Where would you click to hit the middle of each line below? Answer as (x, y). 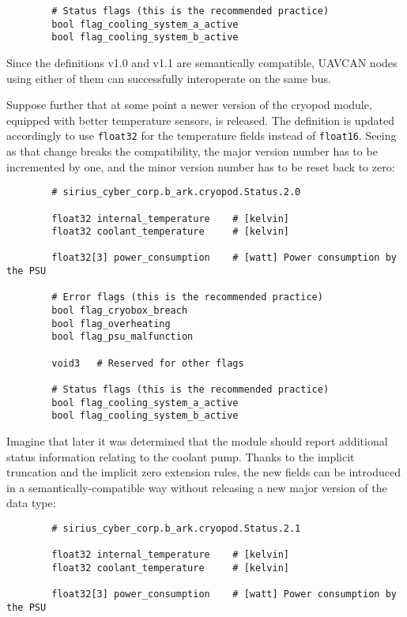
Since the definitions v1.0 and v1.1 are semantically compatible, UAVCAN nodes (202, 62)
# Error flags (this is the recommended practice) (187, 297)
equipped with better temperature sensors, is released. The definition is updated (201, 120)
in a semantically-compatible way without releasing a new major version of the (197, 487)
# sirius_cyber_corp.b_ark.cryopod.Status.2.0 (176, 192)
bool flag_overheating (111, 324)
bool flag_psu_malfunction (122, 337)
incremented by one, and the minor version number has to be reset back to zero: (201, 166)
